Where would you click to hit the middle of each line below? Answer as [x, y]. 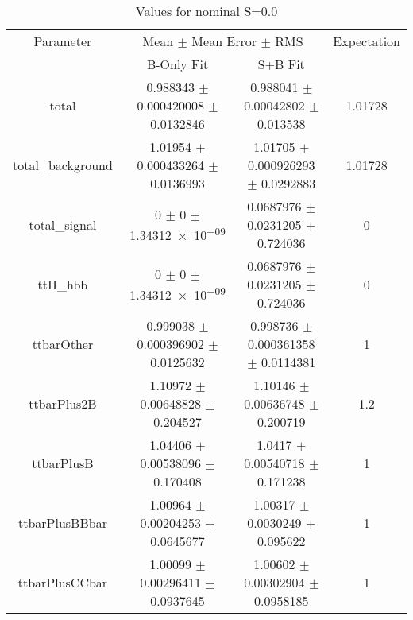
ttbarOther [63, 344]
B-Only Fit [178, 64]
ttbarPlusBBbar [62, 523]
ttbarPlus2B [63, 403]
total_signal [63, 225]
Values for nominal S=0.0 [206, 11]
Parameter [63, 41]
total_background [63, 165]
